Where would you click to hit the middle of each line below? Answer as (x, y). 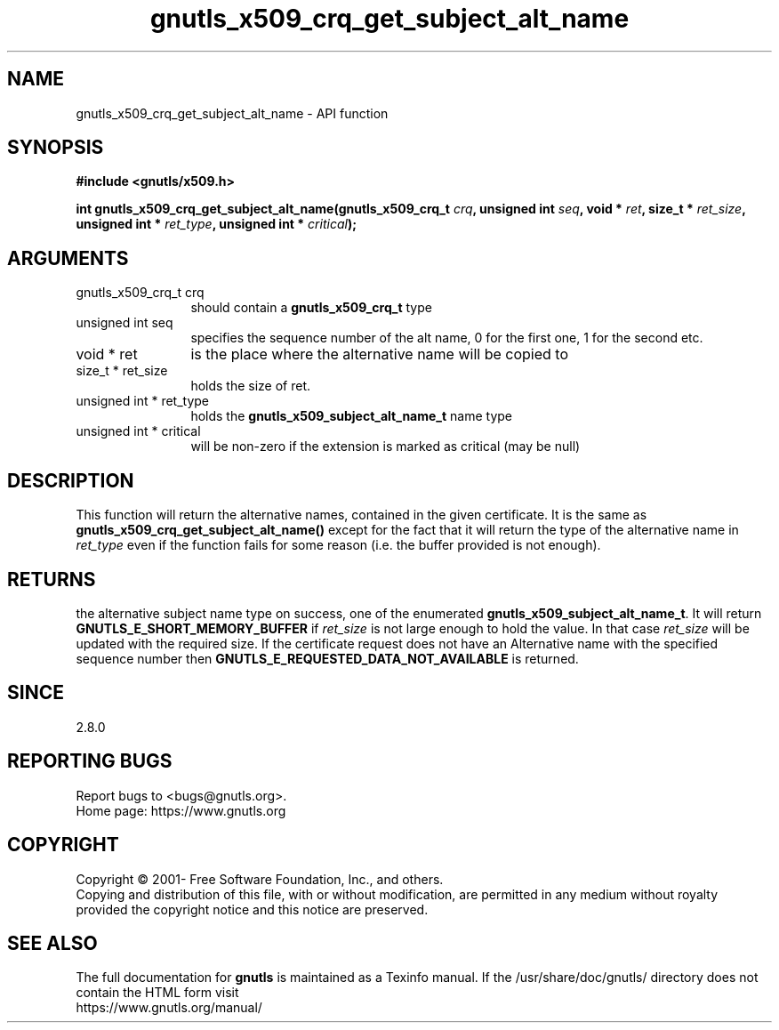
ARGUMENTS (68, 258)
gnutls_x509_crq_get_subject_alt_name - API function (232, 113)
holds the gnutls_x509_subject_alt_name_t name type (352, 416)
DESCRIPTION (71, 480)
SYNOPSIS (56, 148)
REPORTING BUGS (90, 761)
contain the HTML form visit (157, 993)
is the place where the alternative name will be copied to (379, 354)
